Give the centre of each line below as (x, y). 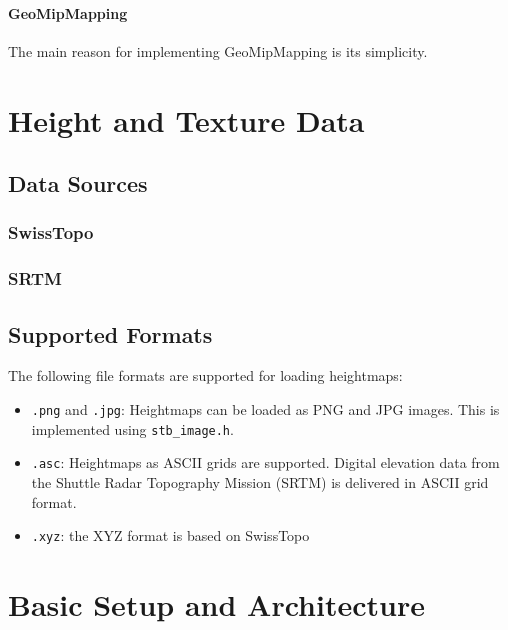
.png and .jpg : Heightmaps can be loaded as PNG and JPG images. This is (265, 409)
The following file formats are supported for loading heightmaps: (205, 375)
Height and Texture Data (186, 119)
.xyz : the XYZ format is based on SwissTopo (170, 535)
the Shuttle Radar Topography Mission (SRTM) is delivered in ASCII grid (260, 482)
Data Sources (78, 183)
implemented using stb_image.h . (132, 428)
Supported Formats (110, 333)
